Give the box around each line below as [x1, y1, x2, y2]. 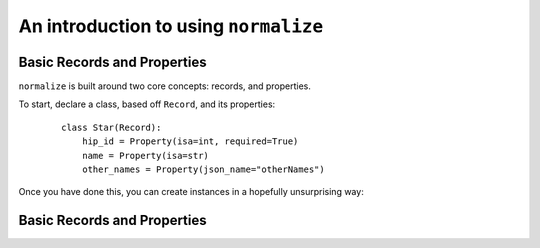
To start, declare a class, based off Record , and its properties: [18, 98, 276, 110]
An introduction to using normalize [18, 15, 324, 37]
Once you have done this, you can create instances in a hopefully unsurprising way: [18, 186, 364, 198]
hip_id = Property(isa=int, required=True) [81, 136, 299, 147]
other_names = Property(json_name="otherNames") [81, 164, 325, 175]
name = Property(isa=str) [81, 150, 210, 161]
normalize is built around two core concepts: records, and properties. [18, 80, 312, 92]
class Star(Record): [61, 121, 162, 133]
